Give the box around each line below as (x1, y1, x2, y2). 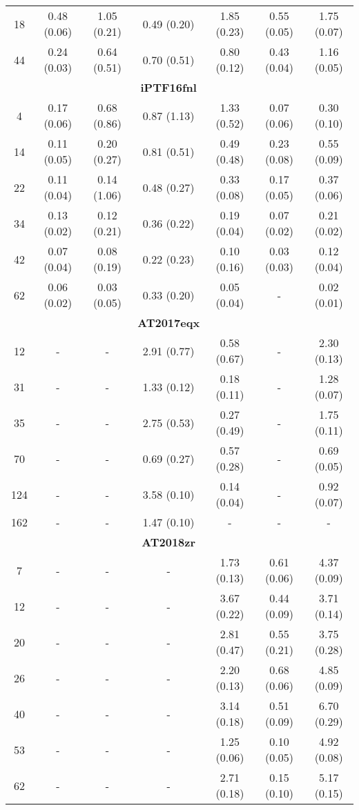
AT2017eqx (137, 315, 200, 330)
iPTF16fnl (140, 79, 197, 95)
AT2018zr (142, 534, 196, 550)
